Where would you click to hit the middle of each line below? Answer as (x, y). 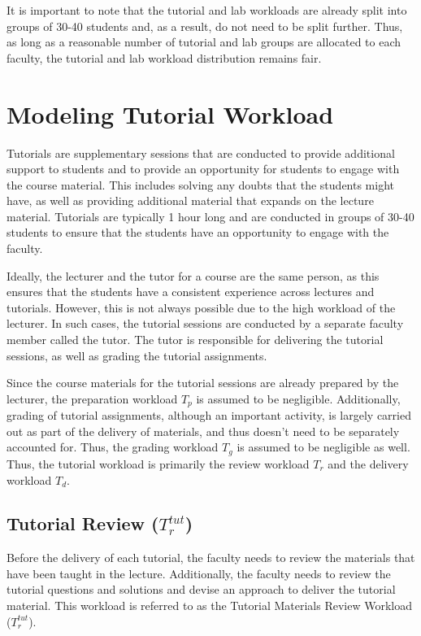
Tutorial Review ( (83, 523)
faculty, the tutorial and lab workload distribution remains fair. (164, 57)
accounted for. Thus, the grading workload (113, 447)
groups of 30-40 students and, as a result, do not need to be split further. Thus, (205, 26)
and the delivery (368, 463)
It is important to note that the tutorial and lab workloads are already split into (207, 10)
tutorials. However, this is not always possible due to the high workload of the (201, 307)
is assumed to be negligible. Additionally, (298, 398)
